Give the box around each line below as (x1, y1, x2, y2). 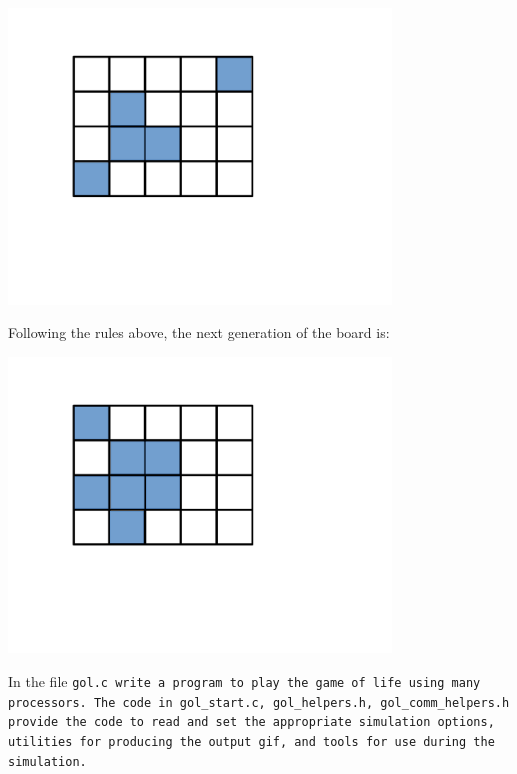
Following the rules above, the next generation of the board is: (8, 322, 390, 343)
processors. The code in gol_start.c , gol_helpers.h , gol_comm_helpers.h (8, 695, 510, 710)
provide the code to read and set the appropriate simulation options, (8, 715, 495, 730)
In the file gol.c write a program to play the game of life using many (8, 671, 481, 692)
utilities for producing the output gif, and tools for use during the (8, 735, 495, 749)
